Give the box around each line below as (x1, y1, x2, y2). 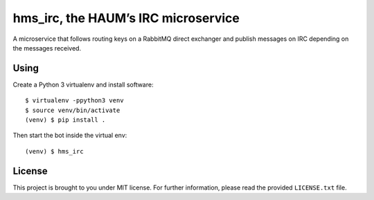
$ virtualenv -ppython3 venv (25, 97, 124, 104)
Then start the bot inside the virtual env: (12, 131, 127, 140)
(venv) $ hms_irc (25, 147, 84, 155)
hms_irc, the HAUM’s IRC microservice (12, 10, 240, 26)
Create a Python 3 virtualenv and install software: (12, 80, 154, 89)
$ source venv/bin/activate (25, 106, 121, 114)
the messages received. (12, 44, 82, 52)
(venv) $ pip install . (25, 116, 106, 124)
